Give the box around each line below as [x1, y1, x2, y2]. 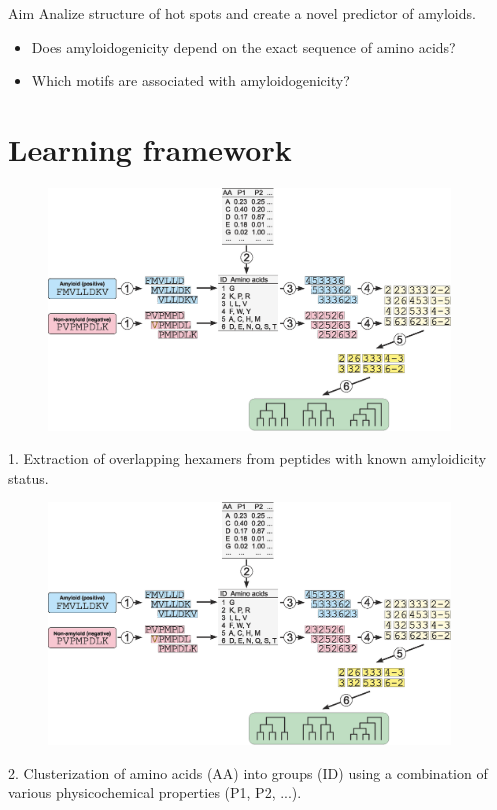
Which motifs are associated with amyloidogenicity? [31, 70, 350, 91]
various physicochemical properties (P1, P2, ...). [8, 782, 302, 803]
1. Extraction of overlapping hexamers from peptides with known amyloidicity [8, 448, 487, 469]
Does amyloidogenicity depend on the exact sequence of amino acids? [31, 36, 456, 57]
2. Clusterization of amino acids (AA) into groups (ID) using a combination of [8, 762, 488, 783]
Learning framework [8, 128, 292, 169]
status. [8, 467, 49, 488]
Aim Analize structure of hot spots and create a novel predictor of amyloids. [8, 3, 476, 23]
